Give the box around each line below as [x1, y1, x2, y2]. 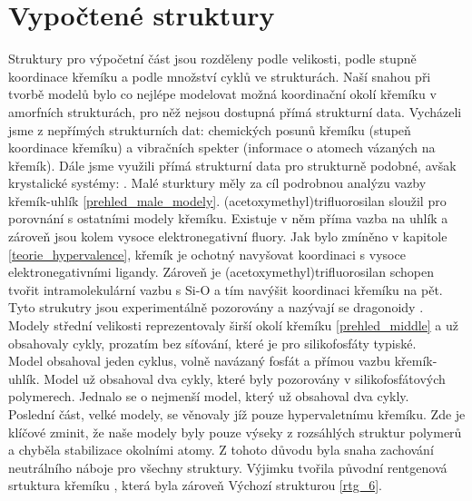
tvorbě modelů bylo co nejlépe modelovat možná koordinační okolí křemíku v [8, 84, 437, 103]
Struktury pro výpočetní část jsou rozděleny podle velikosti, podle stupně [8, 49, 417, 68]
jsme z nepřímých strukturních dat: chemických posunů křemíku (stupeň [8, 120, 411, 139]
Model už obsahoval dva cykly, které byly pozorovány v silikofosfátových [44, 368, 446, 388]
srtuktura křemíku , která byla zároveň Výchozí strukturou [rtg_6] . [8, 476, 382, 495]
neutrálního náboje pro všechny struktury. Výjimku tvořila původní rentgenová [8, 457, 447, 476]
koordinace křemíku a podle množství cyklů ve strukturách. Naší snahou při [8, 66, 431, 85]
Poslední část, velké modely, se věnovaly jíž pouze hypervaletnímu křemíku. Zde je [8, 405, 466, 423]
